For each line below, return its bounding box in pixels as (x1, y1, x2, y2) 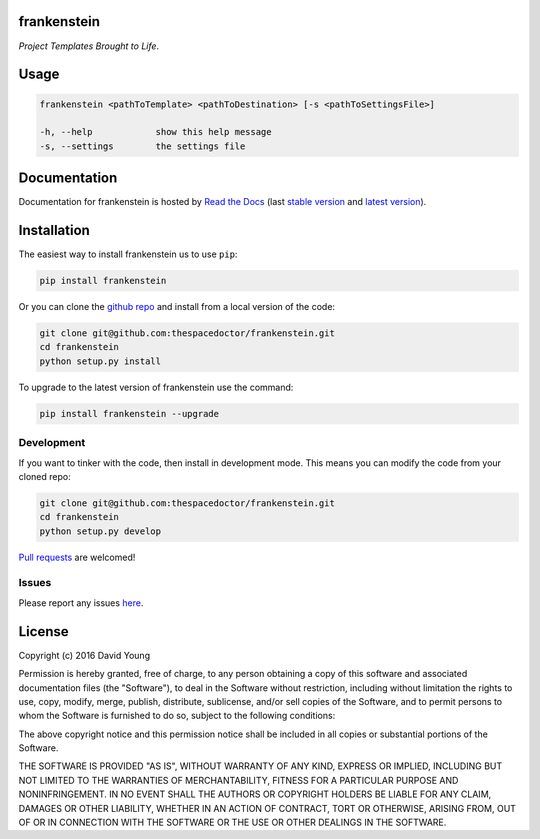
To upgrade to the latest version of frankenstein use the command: (18, 381, 294, 393)
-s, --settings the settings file (39, 140, 246, 152)
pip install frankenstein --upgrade (39, 408, 220, 419)
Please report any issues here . (18, 596, 144, 609)
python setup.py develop (39, 525, 162, 537)
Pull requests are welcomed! (18, 551, 136, 563)
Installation (18, 222, 90, 239)
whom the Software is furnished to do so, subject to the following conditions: (18, 710, 336, 722)
